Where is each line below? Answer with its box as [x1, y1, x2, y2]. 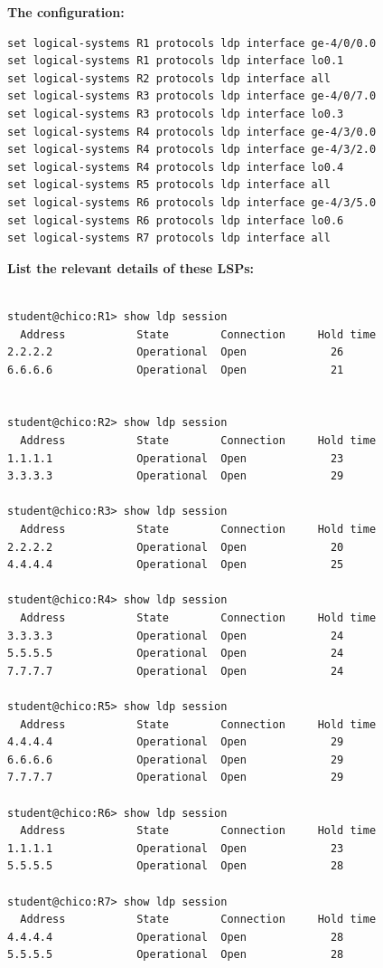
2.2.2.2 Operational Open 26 [7, 346, 344, 359]
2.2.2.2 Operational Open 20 [7, 540, 344, 554]
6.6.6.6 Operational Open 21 [7, 363, 344, 376]
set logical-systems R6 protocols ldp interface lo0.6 [7, 214, 344, 227]
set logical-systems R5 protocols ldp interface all [7, 178, 331, 192]
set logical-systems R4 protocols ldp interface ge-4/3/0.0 [7, 125, 377, 138]
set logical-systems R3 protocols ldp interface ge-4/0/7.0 [7, 90, 377, 103]
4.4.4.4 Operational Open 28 [7, 930, 344, 944]
